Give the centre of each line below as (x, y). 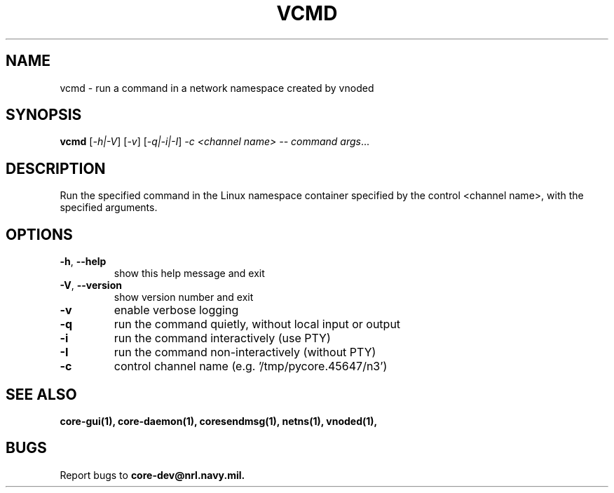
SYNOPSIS (44, 115)
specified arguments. (109, 208)
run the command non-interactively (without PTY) (245, 352)
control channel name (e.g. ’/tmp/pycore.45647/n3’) (251, 366)
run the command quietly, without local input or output (257, 324)
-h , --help (83, 262)
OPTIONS (39, 234)
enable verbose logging (176, 310)
